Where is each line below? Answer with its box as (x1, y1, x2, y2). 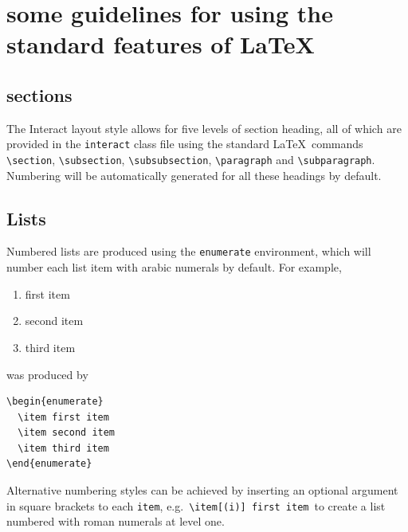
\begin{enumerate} (6, 396, 104, 408)
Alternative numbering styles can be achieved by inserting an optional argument (6, 482, 398, 499)
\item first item (18, 411, 109, 423)
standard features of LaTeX (6, 28, 315, 61)
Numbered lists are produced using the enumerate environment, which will (6, 243, 371, 260)
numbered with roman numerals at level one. (6, 513, 225, 530)
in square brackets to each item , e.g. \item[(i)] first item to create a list (6, 497, 386, 514)
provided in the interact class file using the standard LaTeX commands (6, 135, 363, 152)
